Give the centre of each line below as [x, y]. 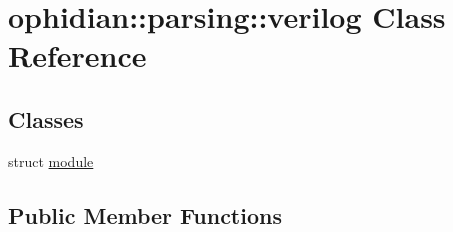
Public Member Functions [145, 214]
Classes [46, 118]
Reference [77, 55]
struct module [51, 160]
